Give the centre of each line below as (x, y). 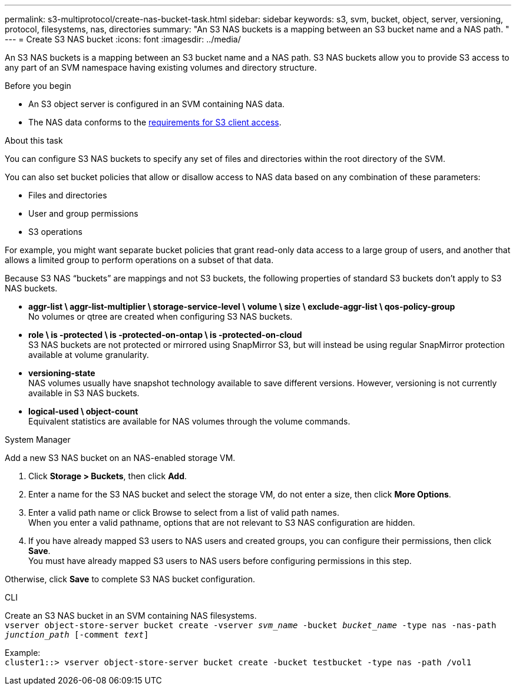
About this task (34, 140)
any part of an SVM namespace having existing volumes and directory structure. (161, 67)
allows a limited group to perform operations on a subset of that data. (139, 260)
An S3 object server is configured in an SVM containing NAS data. (157, 104)
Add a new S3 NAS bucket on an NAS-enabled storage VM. (120, 458)
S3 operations (55, 232)
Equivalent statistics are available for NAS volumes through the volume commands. (189, 421)
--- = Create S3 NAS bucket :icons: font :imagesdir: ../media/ (123, 39)
